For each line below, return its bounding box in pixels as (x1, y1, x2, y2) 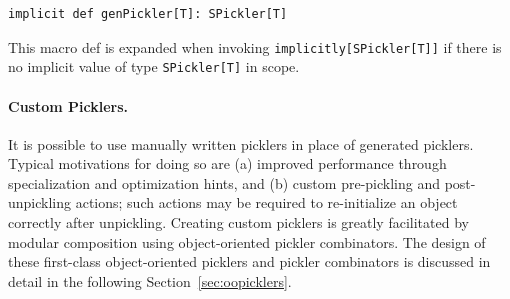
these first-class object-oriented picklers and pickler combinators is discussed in (8, 251, 491, 272)
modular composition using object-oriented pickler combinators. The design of (8, 231, 486, 252)
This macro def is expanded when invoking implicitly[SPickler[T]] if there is (8, 36, 502, 57)
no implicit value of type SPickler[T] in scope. (8, 56, 300, 77)
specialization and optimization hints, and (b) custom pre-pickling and (8, 172, 440, 193)
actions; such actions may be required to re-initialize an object (75, 192, 458, 213)
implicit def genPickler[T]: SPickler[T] (8, 7, 288, 21)
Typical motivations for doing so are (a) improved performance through (8, 153, 447, 174)
